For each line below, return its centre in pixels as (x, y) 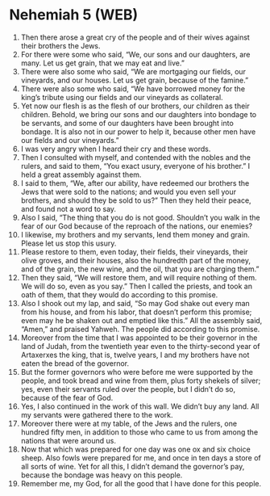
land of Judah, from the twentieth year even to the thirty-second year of (140, 346)
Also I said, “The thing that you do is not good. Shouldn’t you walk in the (140, 217)
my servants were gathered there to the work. (97, 414)
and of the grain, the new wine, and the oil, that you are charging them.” (140, 269)
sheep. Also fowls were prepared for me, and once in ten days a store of (141, 457)
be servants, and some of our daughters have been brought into (127, 123)
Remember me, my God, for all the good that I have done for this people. (141, 483)
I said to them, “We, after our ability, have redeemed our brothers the (135, 183)
